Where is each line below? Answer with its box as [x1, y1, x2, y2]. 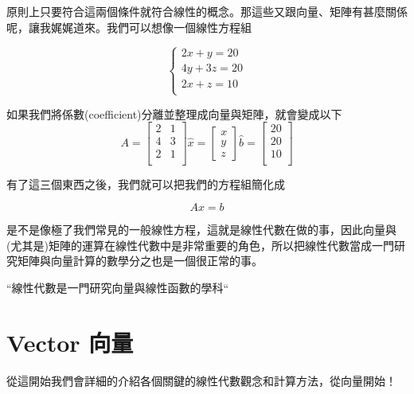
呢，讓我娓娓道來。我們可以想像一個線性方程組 [6, 18, 252, 35]
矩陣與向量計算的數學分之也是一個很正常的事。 [17, 252, 263, 269]
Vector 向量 [6, 326, 134, 358]
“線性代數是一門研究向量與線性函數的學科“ [6, 279, 229, 295]
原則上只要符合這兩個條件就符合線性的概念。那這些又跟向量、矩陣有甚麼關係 [6, 3, 408, 19]
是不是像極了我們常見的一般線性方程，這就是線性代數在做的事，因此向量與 [6, 221, 396, 238]
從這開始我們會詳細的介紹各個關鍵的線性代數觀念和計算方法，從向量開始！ [6, 372, 396, 388]
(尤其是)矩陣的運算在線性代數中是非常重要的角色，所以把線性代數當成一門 [6, 236, 394, 253]
